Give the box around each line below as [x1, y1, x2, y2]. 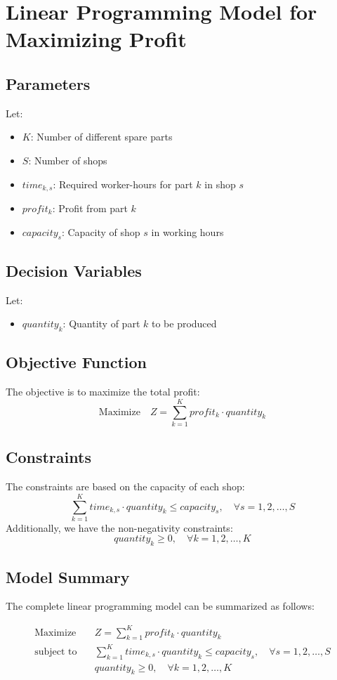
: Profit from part [52, 201, 128, 215]
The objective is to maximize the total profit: [6, 384, 200, 399]
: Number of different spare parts [30, 129, 173, 144]
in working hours [151, 224, 224, 239]
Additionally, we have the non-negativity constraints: [6, 520, 233, 535]
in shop [204, 176, 236, 191]
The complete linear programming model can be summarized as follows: [6, 599, 315, 613]
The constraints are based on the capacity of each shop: [6, 479, 245, 494]
